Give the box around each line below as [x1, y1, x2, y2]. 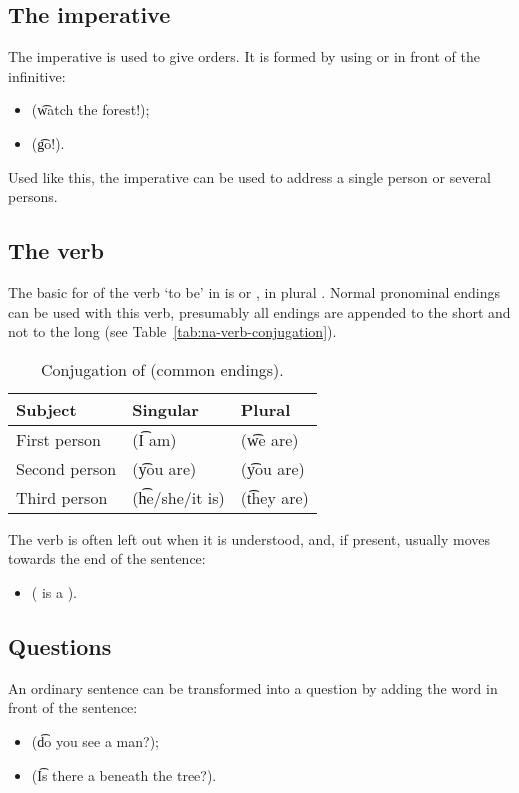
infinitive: [8, 65, 66, 86]
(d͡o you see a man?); [31, 730, 160, 751]
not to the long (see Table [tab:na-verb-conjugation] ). [8, 321, 337, 342]
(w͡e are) [240, 427, 299, 451]
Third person [16, 485, 108, 509]
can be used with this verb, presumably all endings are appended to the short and [8, 301, 511, 322]
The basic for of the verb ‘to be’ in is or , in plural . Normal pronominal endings [8, 281, 501, 302]
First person [16, 427, 101, 451]
